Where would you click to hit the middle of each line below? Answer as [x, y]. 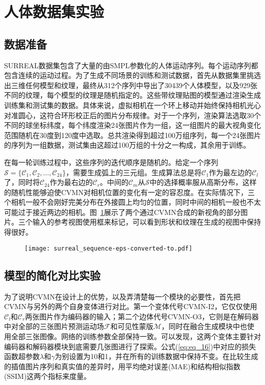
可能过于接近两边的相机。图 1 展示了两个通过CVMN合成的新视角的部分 [122, 212]
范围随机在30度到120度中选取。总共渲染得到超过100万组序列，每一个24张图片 [132, 135]
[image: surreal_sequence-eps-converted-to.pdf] [109, 248]
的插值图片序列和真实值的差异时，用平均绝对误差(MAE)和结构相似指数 [122, 366]
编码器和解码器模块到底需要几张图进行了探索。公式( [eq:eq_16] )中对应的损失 [130, 346]
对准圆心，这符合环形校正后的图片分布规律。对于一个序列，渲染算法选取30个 [132, 115]
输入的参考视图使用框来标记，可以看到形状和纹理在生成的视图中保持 [147, 222]
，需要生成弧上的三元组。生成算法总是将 [134, 172]
